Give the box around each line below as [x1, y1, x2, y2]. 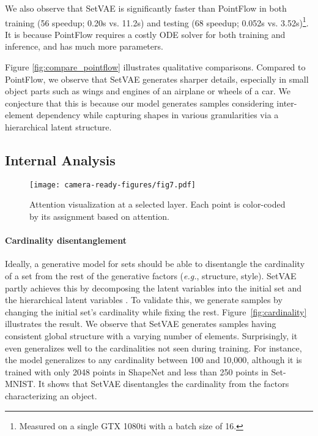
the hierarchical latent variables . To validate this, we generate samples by [5, 293, 283, 306]
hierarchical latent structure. [5, 121, 112, 133]
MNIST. [5, 377, 36, 390]
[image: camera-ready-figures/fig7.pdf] [29, 180, 196, 189]
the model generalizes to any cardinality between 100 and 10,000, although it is [5, 353, 302, 366]
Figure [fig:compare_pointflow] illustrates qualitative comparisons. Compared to [5, 61, 306, 73]
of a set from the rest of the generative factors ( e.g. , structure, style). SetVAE [5, 269, 297, 282]
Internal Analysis [5, 150, 116, 169]
